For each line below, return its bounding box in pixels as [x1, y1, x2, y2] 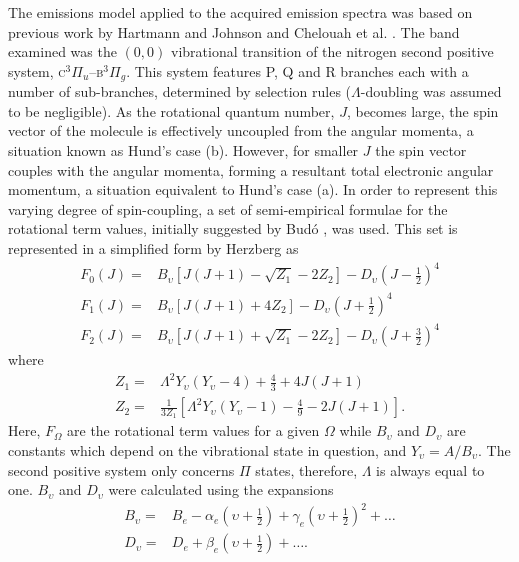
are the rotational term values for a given [67, 420, 320, 441]
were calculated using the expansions [108, 479, 334, 500]
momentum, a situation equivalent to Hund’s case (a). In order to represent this [8, 179, 498, 200]
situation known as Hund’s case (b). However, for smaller [8, 140, 359, 161]
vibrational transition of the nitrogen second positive [170, 41, 494, 62]
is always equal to [376, 459, 485, 480]
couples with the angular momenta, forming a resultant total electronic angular [8, 159, 494, 180]
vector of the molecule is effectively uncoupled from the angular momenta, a [8, 120, 474, 141]
